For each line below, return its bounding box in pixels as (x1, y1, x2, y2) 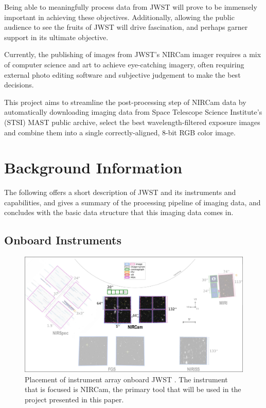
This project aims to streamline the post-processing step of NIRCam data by (4, 96, 246, 107)
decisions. (4, 79, 34, 90)
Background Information (4, 157, 183, 178)
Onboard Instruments (4, 232, 121, 248)
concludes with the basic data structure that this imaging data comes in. (4, 207, 234, 218)
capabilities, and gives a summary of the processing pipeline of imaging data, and (4, 197, 261, 207)
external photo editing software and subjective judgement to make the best (4, 69, 241, 80)
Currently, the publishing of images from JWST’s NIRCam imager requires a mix (4, 49, 261, 60)
